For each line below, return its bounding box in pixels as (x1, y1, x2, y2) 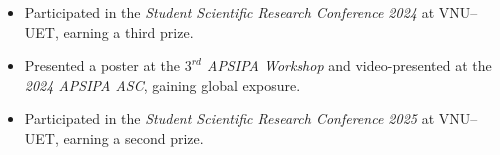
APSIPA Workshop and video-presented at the (206, 55, 492, 76)
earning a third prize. (63, 21, 194, 42)
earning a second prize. (63, 127, 204, 148)
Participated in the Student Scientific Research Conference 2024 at (24, 2, 435, 22)
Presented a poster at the (24, 55, 180, 76)
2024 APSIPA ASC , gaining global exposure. (24, 74, 301, 95)
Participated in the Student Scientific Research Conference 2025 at (24, 108, 435, 129)
